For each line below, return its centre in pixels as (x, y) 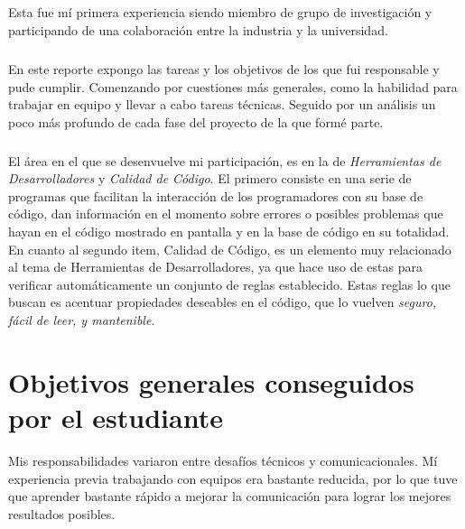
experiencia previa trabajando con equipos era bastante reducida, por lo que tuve (233, 478)
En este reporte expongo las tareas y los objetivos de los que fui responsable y (224, 68)
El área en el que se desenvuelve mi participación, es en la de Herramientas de (225, 160)
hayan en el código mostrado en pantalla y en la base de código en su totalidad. (229, 232)
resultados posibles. (62, 513)
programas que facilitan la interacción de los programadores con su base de (216, 195)
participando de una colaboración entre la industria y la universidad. (198, 29)
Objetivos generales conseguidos (211, 381)
